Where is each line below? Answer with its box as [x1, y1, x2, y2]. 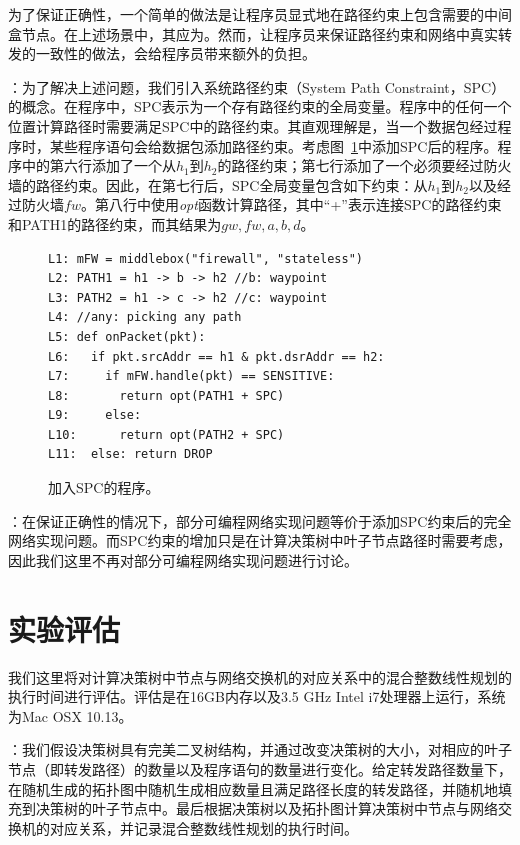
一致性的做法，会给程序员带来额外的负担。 [35, 43, 316, 64]
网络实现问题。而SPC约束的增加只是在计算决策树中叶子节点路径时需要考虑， [8, 530, 512, 551]
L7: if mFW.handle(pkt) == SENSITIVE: [48, 369, 335, 384]
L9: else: [48, 408, 142, 423]
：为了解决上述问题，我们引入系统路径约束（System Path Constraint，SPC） [8, 76, 506, 97]
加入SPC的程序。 [48, 477, 160, 498]
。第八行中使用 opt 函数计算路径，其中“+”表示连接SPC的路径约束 [80, 194, 502, 215]
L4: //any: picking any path [48, 310, 242, 325]
